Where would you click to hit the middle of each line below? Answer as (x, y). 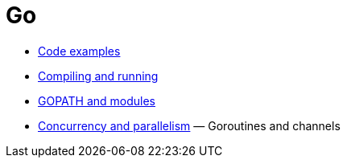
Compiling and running (98, 76)
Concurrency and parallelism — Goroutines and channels (189, 125)
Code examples (79, 51)
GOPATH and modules (97, 100)
